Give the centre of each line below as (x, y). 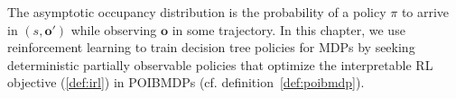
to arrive (425, 12)
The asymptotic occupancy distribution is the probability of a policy (197, 12)
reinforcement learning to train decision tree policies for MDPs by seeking (211, 47)
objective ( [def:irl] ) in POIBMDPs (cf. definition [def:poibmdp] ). (186, 82)
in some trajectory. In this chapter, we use (288, 29)
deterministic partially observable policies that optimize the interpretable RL (220, 64)
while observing (114, 29)
